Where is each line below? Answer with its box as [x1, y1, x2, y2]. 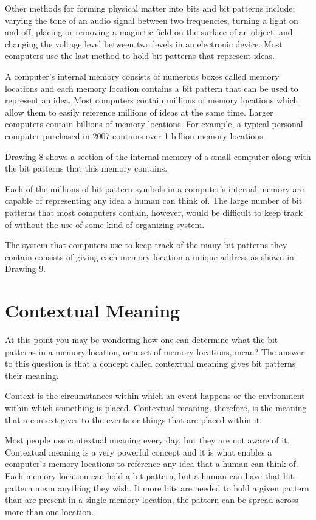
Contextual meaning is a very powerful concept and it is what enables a [5, 445, 272, 458]
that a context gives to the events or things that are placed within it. [5, 413, 263, 426]
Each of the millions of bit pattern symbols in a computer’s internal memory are [5, 182, 304, 195]
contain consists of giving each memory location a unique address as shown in [5, 250, 294, 263]
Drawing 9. [5, 262, 46, 275]
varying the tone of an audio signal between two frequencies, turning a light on [5, 13, 298, 26]
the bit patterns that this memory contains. [5, 162, 168, 175]
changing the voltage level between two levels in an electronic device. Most [5, 37, 283, 50]
